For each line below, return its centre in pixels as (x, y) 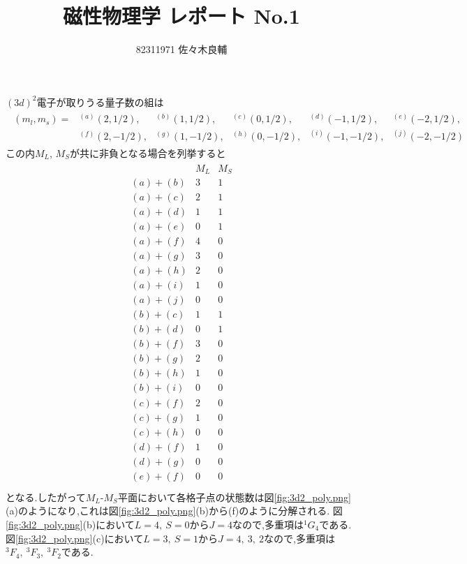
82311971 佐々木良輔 (181, 49)
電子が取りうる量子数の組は (100, 102)
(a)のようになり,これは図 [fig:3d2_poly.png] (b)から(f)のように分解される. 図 (174, 511)
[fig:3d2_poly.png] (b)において (70, 524)
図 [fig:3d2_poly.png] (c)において (75, 538)
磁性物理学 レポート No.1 (181, 16)
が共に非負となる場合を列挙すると (148, 153)
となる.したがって (46, 497)
